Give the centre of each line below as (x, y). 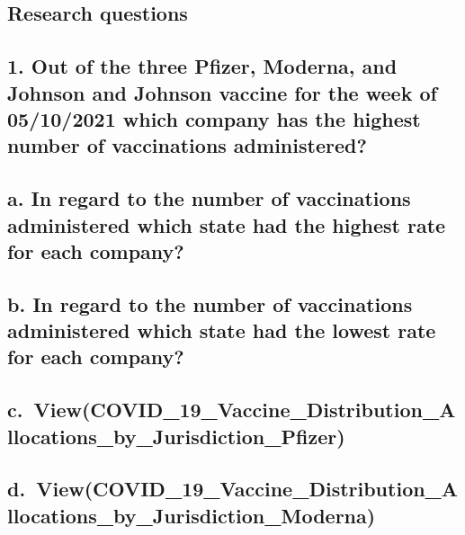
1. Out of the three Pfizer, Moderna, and (202, 66)
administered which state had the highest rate (227, 224)
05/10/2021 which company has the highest (214, 118)
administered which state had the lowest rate (222, 330)
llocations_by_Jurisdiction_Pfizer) (176, 436)
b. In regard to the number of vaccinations (210, 303)
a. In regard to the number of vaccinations (209, 198)
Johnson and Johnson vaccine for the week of (222, 92)
